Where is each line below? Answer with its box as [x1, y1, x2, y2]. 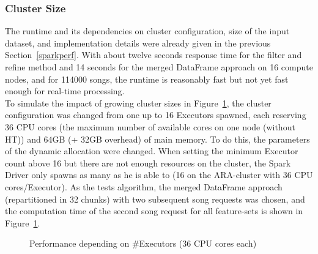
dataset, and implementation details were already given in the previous [5, 36, 271, 49]
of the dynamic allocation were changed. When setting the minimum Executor [5, 144, 298, 157]
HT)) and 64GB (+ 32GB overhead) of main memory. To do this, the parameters [5, 132, 310, 145]
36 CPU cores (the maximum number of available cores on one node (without [5, 120, 295, 133]
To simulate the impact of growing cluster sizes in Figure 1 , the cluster [5, 96, 272, 109]
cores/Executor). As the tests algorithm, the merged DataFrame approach [5, 180, 283, 193]
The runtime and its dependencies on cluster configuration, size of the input [5, 24, 290, 37]
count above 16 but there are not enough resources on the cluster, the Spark [5, 156, 291, 169]
